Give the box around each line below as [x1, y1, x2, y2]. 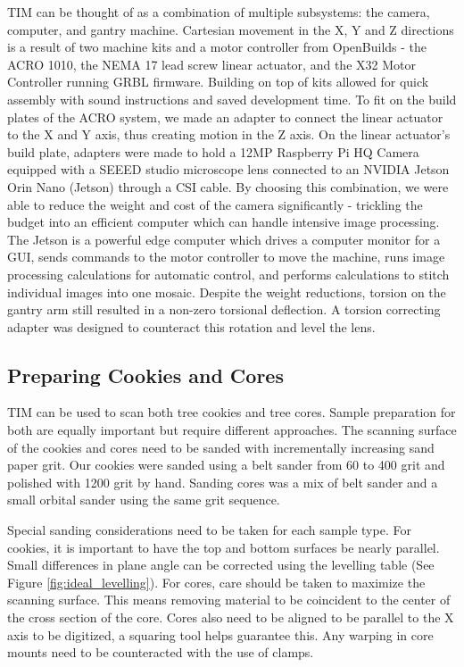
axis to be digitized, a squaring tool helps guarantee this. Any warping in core [7, 625, 434, 644]
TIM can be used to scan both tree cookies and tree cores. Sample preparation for [7, 403, 456, 421]
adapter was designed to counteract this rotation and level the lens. [7, 317, 376, 336]
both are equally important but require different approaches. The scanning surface [7, 421, 457, 439]
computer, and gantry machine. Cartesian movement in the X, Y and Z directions [7, 20, 454, 38]
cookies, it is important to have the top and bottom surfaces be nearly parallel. [7, 538, 440, 556]
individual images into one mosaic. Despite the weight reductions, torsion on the [7, 282, 446, 301]
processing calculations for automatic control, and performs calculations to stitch [7, 264, 450, 283]
